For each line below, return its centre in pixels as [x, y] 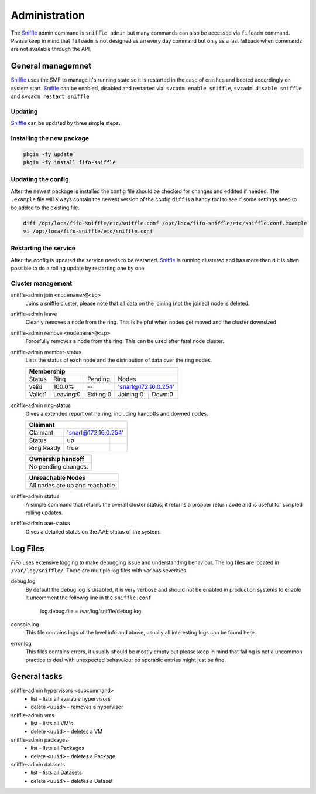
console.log [25, 624]
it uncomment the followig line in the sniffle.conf [88, 598]
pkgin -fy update [48, 154]
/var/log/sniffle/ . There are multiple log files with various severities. [99, 571]
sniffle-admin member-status [46, 352]
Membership [47, 371]
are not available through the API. [51, 49]
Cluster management [42, 283]
